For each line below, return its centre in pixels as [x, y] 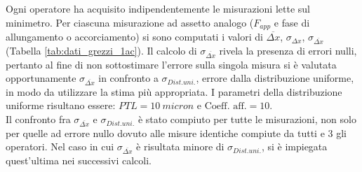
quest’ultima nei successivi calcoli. [79, 160]
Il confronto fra [38, 119]
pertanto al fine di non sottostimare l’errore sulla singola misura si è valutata [171, 64]
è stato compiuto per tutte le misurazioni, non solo [247, 119]
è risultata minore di [180, 146]
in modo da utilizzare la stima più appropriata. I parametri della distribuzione [174, 91]
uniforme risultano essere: [61, 105]
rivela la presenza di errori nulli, [288, 50]
